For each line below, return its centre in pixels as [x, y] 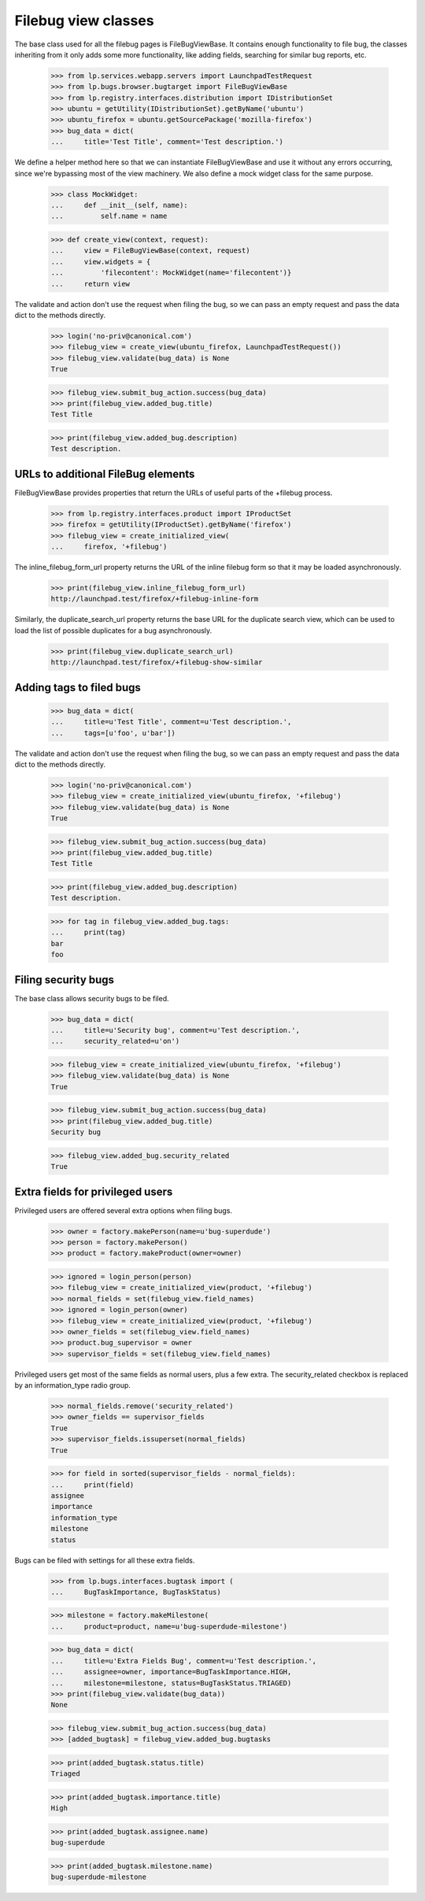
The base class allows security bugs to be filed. [92, 998]
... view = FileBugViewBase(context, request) [151, 251]
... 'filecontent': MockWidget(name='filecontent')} [171, 273]
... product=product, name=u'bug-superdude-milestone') [169, 1626]
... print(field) [92, 1485]
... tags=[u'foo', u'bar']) [113, 733]
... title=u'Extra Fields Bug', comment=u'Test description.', [184, 1661]
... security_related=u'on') [115, 1041]
